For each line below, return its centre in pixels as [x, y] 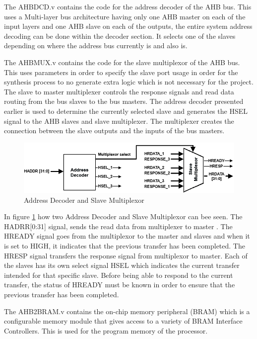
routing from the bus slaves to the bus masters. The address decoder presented [124, 101]
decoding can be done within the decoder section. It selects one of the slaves [120, 36]
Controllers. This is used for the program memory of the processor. [106, 330]
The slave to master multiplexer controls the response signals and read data [119, 91]
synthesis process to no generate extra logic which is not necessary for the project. [129, 82]
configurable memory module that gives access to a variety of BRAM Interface [123, 321]
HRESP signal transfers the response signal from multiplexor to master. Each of [126, 255]
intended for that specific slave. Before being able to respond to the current [119, 275]
